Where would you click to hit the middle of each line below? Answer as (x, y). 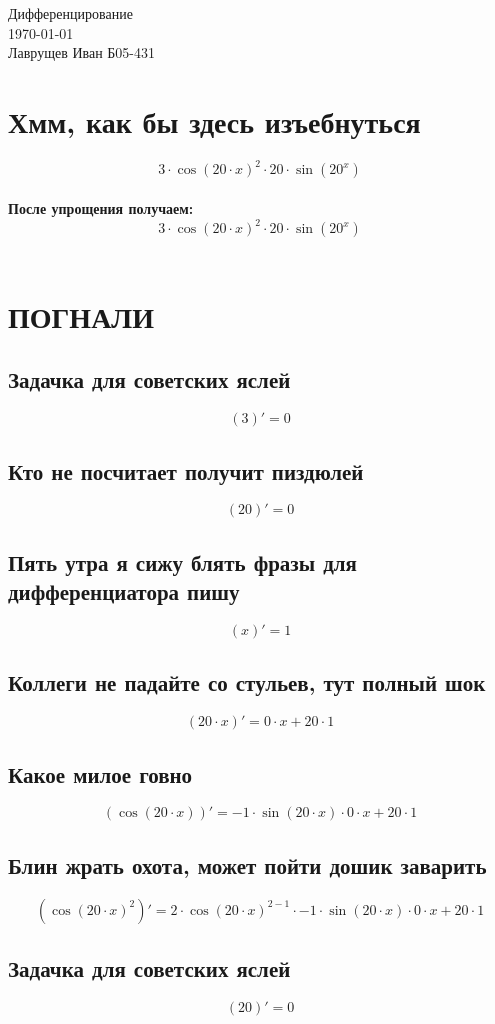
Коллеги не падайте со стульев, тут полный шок (247, 682)
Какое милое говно (100, 773)
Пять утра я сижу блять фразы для (182, 561)
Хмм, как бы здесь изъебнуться (214, 120)
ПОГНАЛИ (81, 315)
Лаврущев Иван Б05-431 (82, 52)
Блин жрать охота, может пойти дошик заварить (247, 864)
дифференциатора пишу (124, 591)
